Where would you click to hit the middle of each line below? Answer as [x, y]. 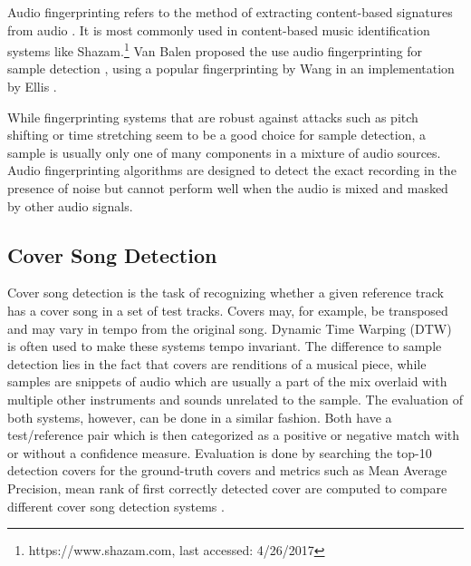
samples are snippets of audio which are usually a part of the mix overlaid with [227, 381]
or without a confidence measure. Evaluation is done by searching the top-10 [220, 452]
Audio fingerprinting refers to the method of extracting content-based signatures [230, 12]
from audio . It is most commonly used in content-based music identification [219, 29]
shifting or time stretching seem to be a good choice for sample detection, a [216, 135]
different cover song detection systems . [116, 506]
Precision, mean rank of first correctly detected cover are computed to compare [227, 488]
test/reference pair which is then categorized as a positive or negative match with [233, 435]
